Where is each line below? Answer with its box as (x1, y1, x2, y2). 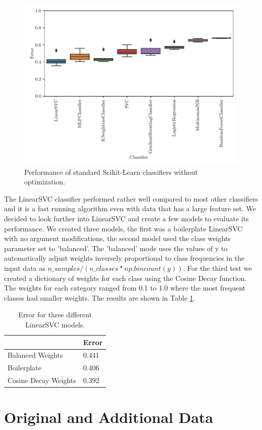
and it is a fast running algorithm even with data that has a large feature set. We (4, 203, 256, 214)
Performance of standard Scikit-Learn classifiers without (24, 166, 198, 177)
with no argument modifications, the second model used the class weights (4, 233, 231, 244)
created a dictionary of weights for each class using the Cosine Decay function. (4, 272, 247, 283)
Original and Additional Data (4, 407, 214, 427)
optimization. (24, 176, 65, 187)
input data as (4, 262, 45, 273)
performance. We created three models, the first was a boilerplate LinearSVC (4, 223, 243, 233)
